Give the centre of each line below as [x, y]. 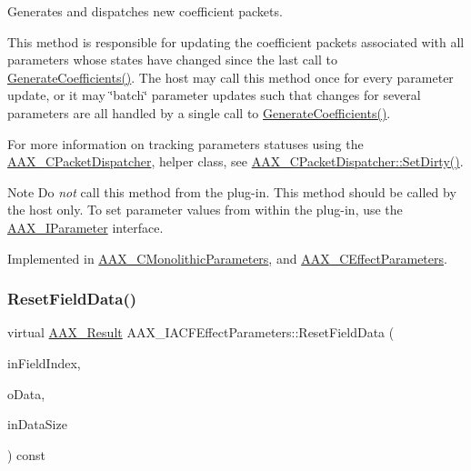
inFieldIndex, [44, 362]
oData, [26, 393]
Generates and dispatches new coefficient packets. [145, 11]
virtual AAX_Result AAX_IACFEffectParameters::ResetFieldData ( [201, 332]
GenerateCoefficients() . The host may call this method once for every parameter [230, 77]
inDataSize [37, 424]
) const [27, 454]
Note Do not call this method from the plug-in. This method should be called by [232, 191]
